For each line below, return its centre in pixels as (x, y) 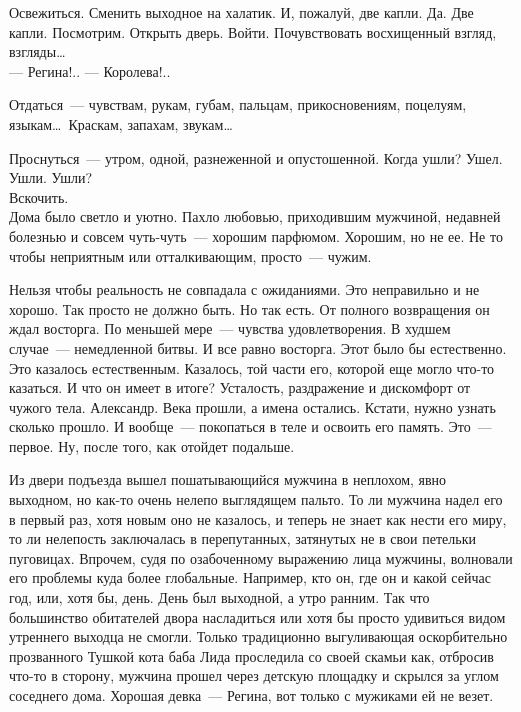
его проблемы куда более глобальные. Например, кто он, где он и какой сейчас (250, 577)
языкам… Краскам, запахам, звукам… (121, 123)
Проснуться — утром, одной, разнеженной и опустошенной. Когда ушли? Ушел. (256, 157)
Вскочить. (39, 196)
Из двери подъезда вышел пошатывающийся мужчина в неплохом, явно (228, 479)
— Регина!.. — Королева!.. (90, 70)
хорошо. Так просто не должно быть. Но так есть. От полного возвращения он (249, 308)
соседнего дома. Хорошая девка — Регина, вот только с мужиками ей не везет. (251, 695)
